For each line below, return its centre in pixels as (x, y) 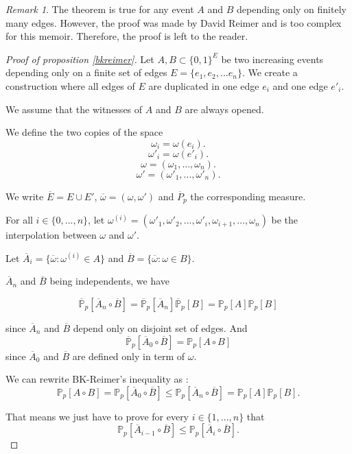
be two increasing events (272, 59)
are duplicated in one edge (204, 85)
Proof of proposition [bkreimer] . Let (80, 59)
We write (25, 196)
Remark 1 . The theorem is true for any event (100, 9)
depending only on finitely (292, 9)
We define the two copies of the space (84, 132)
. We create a (270, 72)
